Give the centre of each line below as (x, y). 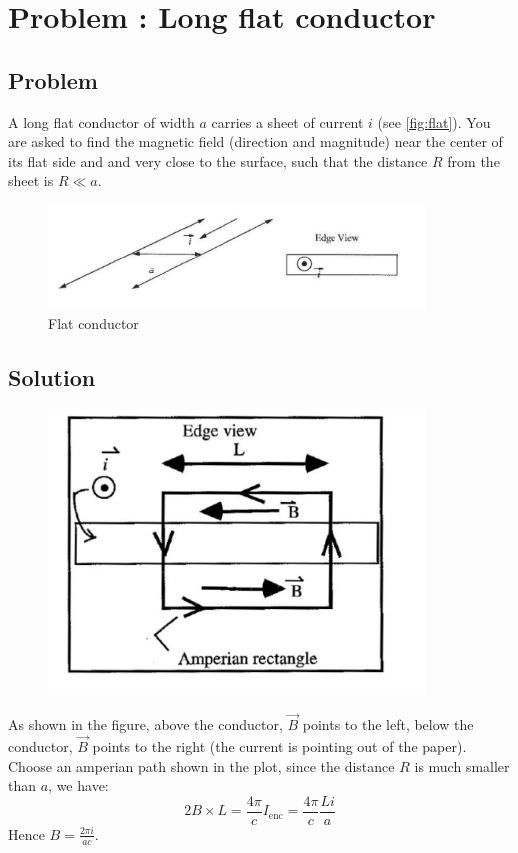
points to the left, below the (388, 724)
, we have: (78, 785)
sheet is (31, 180)
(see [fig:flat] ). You (434, 121)
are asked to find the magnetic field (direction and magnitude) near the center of (255, 141)
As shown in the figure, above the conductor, (145, 724)
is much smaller (462, 765)
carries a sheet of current (287, 121)
